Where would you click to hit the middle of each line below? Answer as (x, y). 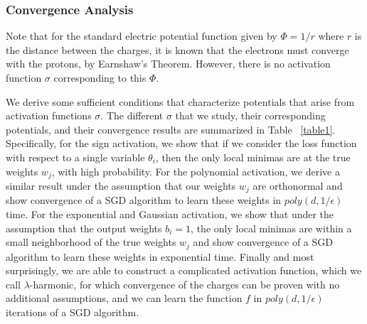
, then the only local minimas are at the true (253, 157)
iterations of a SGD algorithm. (73, 312)
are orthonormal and (298, 186)
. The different (132, 115)
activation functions (49, 115)
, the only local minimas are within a (271, 228)
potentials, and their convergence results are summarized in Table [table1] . (171, 129)
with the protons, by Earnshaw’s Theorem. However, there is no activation (168, 64)
